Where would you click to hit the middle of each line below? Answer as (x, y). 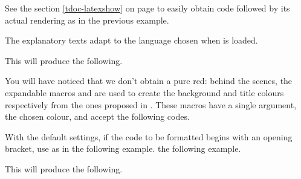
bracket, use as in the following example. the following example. (123, 148)
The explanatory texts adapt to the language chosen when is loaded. (131, 40)
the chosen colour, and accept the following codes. (97, 116)
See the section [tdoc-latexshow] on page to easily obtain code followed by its (147, 8)
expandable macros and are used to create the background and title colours (144, 92)
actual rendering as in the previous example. (87, 20)
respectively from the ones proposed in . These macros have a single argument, (151, 104)
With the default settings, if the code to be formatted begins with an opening (149, 136)
